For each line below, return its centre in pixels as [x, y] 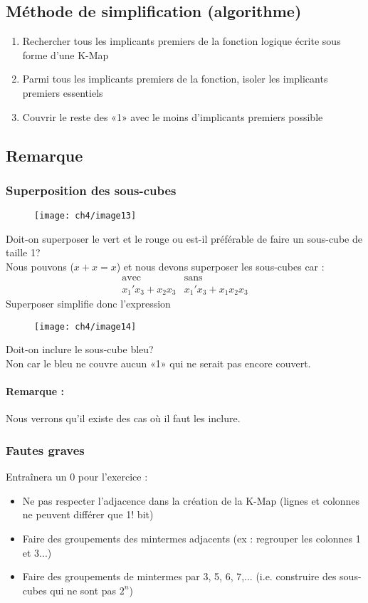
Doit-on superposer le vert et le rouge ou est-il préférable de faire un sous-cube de [184, 238]
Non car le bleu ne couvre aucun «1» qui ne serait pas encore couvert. [158, 363]
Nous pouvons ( [40, 267]
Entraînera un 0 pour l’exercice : [77, 477]
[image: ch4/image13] [85, 216]
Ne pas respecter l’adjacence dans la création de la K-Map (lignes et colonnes [191, 500]
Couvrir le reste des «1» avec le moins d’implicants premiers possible [173, 116]
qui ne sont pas [83, 590]
